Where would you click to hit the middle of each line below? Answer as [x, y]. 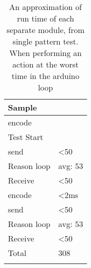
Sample [23, 107]
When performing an [45, 53]
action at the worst [45, 64]
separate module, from [45, 30]
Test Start [26, 137]
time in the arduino [45, 76]
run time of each [45, 18]
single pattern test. [45, 41]
